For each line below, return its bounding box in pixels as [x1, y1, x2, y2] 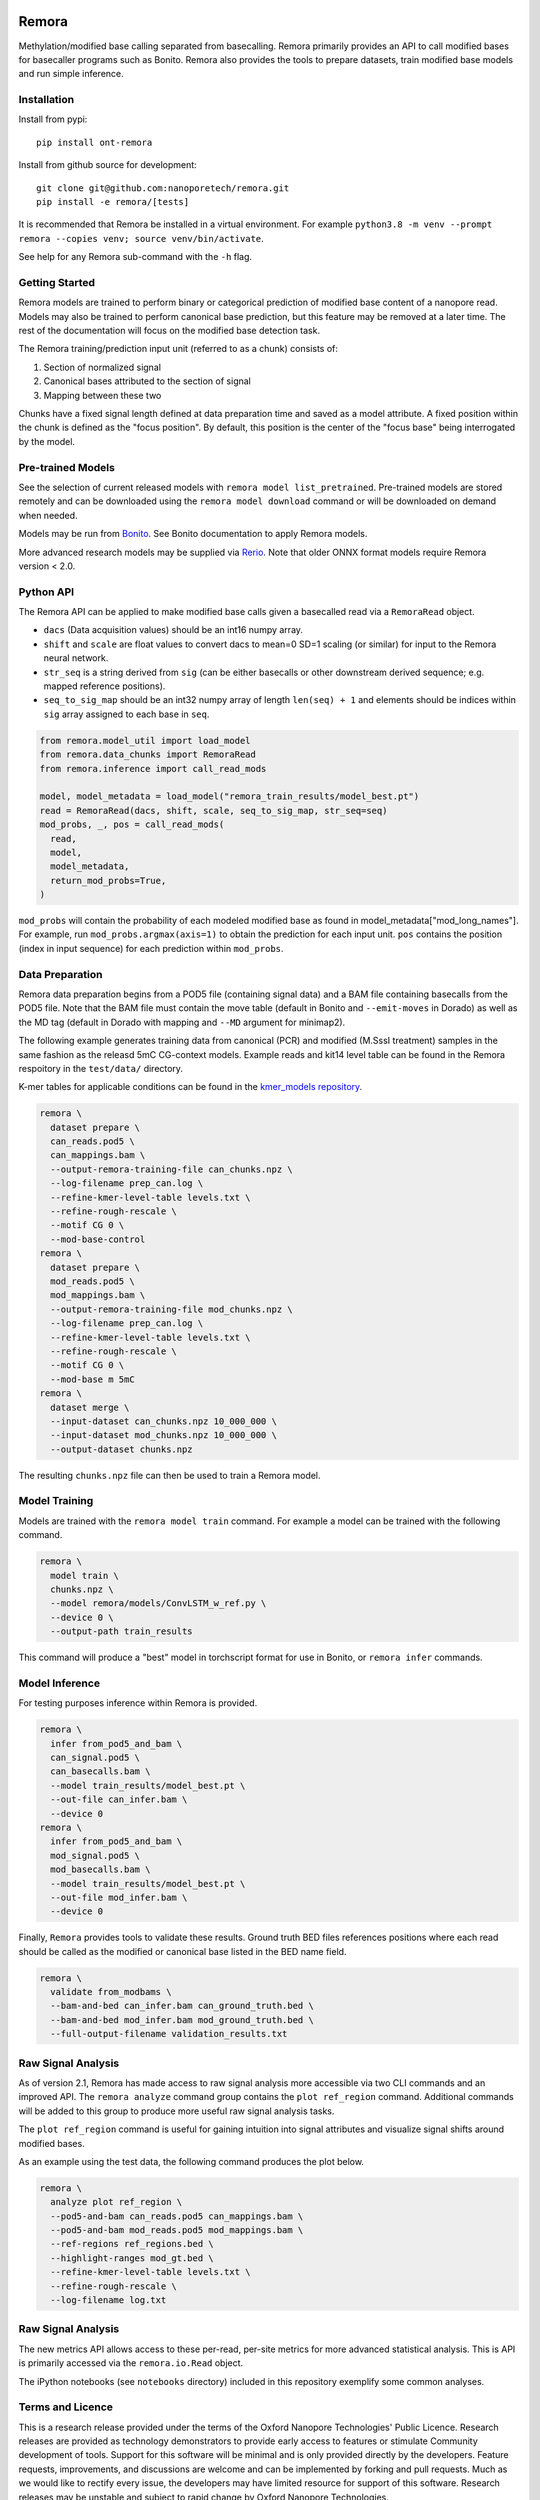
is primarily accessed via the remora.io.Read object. [18, 2357, 244, 2369]
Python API [18, 585, 75, 599]
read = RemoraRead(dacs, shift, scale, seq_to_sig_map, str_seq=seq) [39, 805, 388, 816]
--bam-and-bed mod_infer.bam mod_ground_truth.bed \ [50, 2014, 314, 2025]
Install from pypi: [18, 113, 88, 125]
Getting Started [18, 275, 95, 289]
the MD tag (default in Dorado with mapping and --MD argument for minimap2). [18, 1016, 346, 1028]
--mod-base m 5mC [50, 1373, 135, 1385]
